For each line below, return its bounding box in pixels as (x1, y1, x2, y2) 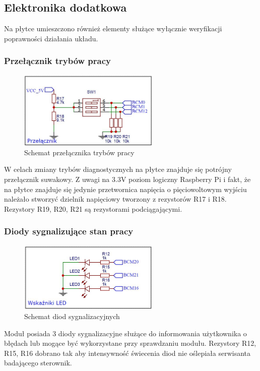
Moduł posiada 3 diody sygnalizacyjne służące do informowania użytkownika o (4, 328, 247, 338)
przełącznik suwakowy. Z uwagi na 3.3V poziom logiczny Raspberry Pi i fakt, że (4, 173, 251, 184)
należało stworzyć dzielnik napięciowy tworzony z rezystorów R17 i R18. (4, 194, 227, 204)
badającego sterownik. (4, 357, 72, 368)
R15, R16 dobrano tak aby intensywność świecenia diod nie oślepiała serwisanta (4, 347, 251, 358)
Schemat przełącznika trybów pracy (24, 147, 135, 157)
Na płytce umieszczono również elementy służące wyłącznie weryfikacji (4, 23, 222, 34)
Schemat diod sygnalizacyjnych (24, 311, 120, 322)
